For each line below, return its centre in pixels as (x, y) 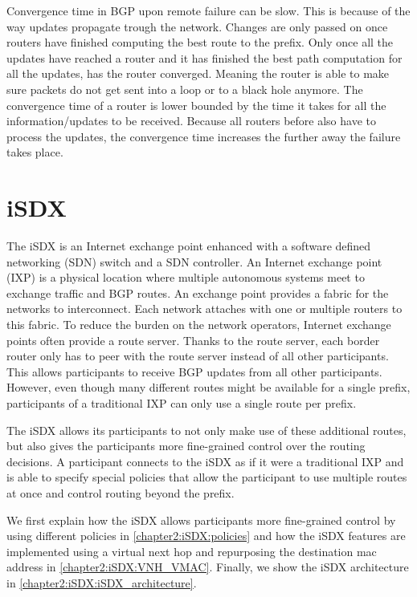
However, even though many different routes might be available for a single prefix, (208, 387)
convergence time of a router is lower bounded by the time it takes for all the (196, 105)
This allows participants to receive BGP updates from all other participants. (194, 371)
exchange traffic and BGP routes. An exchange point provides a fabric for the (198, 292)
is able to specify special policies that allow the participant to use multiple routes (207, 477)
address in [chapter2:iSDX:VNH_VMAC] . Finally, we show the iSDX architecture (208, 567)
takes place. (35, 152)
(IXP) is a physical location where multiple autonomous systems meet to (186, 277)
